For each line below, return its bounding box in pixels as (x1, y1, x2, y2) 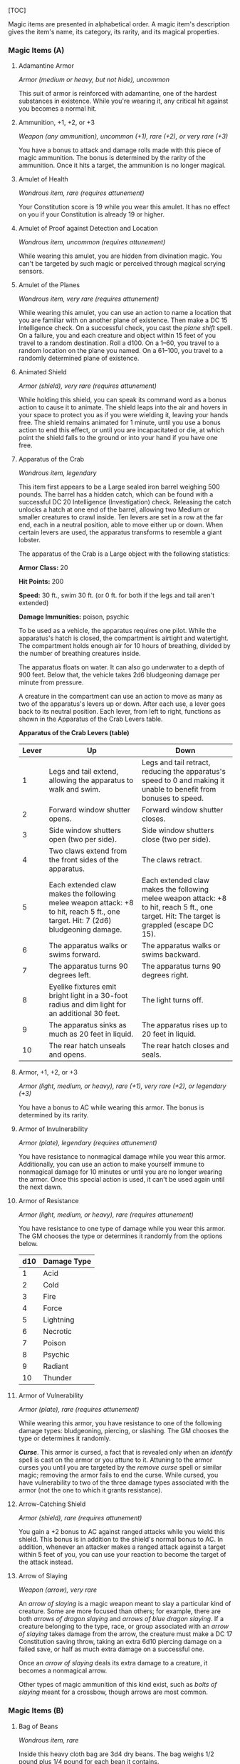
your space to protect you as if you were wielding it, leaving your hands (18, 411, 229, 419)
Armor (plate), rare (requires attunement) (18, 1405, 140, 1414)
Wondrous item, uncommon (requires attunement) (18, 238, 166, 246)
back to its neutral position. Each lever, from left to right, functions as (18, 707, 221, 716)
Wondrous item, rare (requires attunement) (18, 189, 145, 197)
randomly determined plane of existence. (18, 354, 140, 363)
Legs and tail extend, (48, 767, 119, 777)
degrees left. (48, 970, 91, 980)
